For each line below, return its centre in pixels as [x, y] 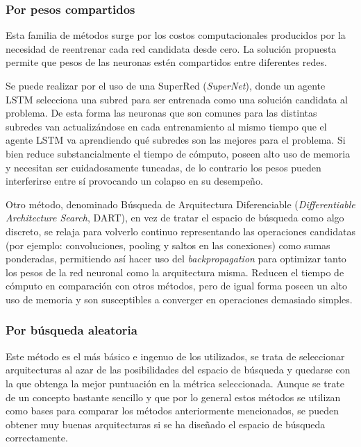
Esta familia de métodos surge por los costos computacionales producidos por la [176, 35]
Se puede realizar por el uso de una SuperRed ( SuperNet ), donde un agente [166, 85]
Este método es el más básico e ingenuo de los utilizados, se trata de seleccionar [175, 356]
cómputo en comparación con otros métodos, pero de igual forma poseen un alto [176, 286]
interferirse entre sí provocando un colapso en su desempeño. [134, 181]
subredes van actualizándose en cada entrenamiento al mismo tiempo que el [166, 126]
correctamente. [37, 438]
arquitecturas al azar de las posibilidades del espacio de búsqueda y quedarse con [178, 370]
